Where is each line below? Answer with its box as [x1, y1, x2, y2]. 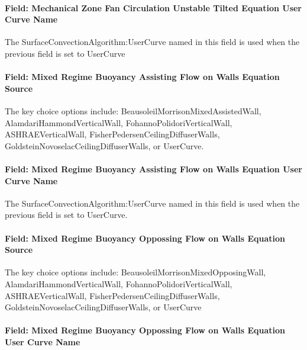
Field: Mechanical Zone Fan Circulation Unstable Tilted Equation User [5, 1, 302, 14]
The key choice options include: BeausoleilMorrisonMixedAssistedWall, [5, 104, 261, 117]
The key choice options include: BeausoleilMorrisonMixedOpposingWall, [5, 266, 266, 278]
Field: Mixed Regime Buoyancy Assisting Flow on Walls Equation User [5, 162, 302, 175]
